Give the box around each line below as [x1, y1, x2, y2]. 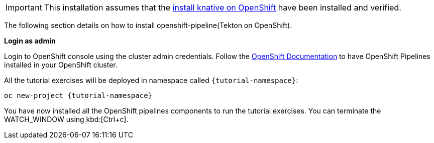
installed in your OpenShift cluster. [4, 60, 118, 69]
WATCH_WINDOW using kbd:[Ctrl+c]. [4, 115, 129, 123]
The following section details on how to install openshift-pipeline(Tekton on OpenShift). [4, 21, 292, 29]
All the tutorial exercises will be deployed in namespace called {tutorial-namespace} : [4, 76, 298, 84]
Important [6, 2, 42, 12]
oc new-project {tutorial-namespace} [4, 91, 153, 99]
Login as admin [4, 36, 56, 45]
